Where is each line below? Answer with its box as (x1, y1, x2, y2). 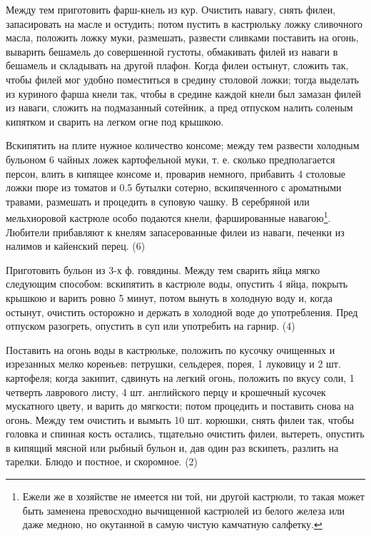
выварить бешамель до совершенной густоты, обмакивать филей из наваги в (6, 44, 338, 59)
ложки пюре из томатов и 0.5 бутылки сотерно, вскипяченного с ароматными (6, 180, 342, 195)
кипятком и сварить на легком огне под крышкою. (6, 113, 224, 128)
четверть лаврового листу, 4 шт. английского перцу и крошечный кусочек (6, 384, 326, 399)
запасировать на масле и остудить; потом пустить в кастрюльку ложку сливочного (6, 16, 362, 31)
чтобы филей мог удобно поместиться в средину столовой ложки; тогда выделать (6, 71, 359, 86)
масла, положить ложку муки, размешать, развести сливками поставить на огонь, (6, 30, 359, 45)
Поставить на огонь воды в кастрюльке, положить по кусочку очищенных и (6, 342, 335, 357)
